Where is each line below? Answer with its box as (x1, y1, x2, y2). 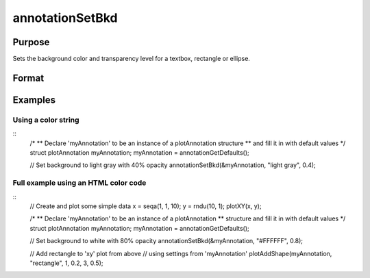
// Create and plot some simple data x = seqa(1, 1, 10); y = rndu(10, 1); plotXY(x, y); (29, 202, 262, 210)
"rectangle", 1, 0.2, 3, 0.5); (29, 259, 103, 267)
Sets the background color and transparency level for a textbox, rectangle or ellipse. (12, 55, 250, 63)
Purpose (12, 36, 50, 48)
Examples (12, 94, 56, 105)
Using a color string (12, 115, 79, 125)
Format (12, 72, 45, 84)
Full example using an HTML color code (12, 178, 147, 188)
